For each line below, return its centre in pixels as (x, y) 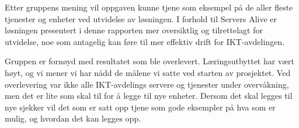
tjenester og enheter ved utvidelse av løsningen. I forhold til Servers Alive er (141, 18)
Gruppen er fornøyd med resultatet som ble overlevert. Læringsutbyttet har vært (149, 61)
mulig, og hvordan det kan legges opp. (73, 118)
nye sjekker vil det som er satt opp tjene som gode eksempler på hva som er (140, 107)
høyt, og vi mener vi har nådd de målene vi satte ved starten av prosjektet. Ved (148, 72)
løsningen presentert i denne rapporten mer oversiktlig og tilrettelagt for (134, 30)
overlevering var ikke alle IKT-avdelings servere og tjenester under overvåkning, (147, 84)
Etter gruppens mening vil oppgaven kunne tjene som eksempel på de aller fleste (149, 7)
